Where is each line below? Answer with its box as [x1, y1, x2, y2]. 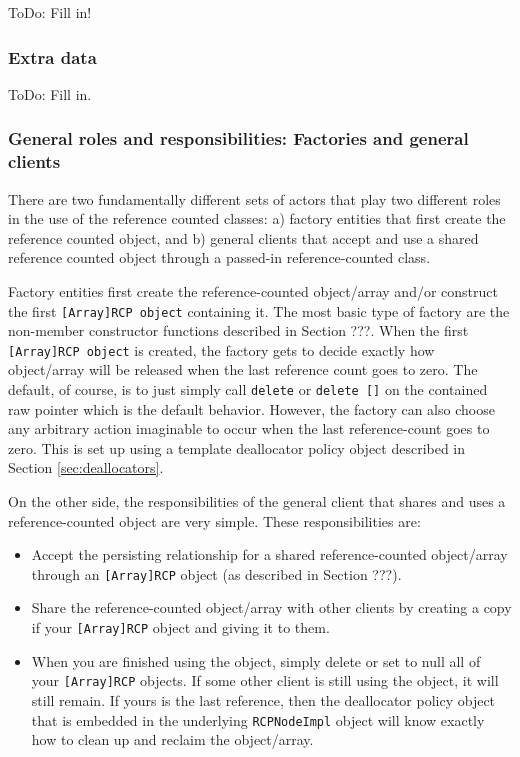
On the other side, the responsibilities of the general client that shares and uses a [8, 491, 506, 512]
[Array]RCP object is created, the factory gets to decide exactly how [8, 339, 435, 360]
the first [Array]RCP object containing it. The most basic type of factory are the [8, 300, 510, 321]
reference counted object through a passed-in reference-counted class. [8, 247, 431, 268]
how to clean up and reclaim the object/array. [31, 729, 314, 750]
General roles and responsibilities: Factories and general [8, 126, 469, 151]
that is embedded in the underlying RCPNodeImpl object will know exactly [31, 709, 485, 730]
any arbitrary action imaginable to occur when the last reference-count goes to [8, 418, 490, 439]
